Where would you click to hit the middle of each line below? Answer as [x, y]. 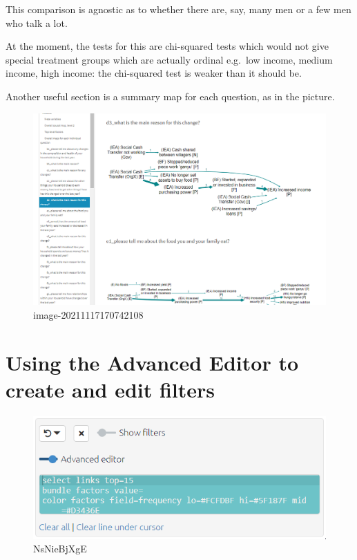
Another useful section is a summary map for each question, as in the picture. [170, 96]
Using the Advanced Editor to [152, 362]
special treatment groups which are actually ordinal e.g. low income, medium [169, 59]
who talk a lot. [37, 22]
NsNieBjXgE [60, 549]
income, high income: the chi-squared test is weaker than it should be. [154, 73]
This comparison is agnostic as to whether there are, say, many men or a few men [178, 9]
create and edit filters [110, 389]
